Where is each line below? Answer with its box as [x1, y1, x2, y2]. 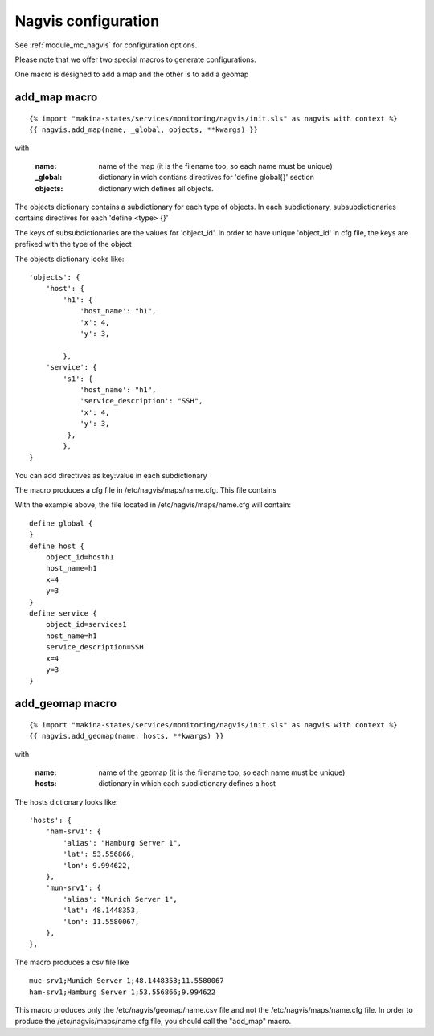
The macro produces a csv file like [14, 957, 129, 967]
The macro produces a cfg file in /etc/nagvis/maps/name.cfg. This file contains [14, 485, 277, 495]
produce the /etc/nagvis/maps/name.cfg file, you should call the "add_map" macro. [14, 1017, 292, 1026]
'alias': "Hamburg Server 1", [63, 838, 182, 847]
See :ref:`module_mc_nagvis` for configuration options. [14, 40, 198, 50]
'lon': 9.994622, [63, 861, 132, 870]
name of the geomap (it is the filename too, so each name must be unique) [98, 768, 346, 777]
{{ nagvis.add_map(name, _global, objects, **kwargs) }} [29, 125, 259, 134]
